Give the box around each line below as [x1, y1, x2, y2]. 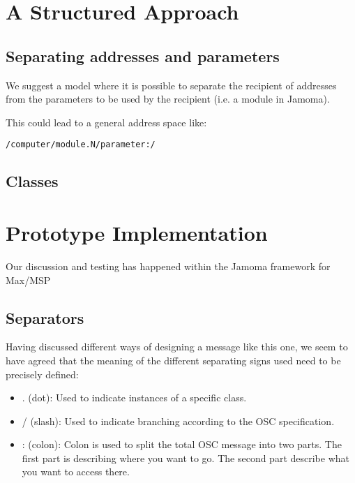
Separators [6, 306, 84, 328]
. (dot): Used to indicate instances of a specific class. [22, 390, 247, 405]
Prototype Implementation [6, 218, 268, 246]
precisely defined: [6, 366, 79, 381]
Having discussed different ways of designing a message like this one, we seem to [6, 339, 348, 354]
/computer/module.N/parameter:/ [6, 140, 156, 150]
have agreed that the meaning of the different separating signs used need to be [6, 352, 341, 367]
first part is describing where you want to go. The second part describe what [22, 450, 350, 465]
